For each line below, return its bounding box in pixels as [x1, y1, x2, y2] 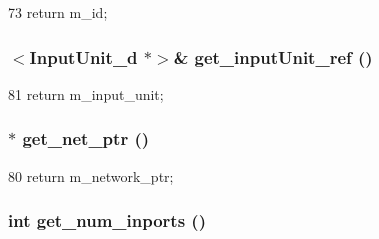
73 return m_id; [8, 2, 108, 22]
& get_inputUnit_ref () [173, 44, 373, 69]
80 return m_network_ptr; [8, 165, 174, 186]
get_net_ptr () [22, 126, 150, 151]
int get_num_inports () [8, 208, 206, 233]
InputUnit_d [29, 44, 138, 69]
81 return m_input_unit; [8, 83, 164, 104]
